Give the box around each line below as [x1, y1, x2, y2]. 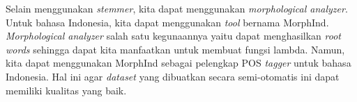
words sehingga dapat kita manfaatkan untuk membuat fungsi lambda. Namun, [6, 42, 345, 56]
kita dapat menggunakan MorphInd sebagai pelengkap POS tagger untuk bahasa [6, 56, 351, 70]
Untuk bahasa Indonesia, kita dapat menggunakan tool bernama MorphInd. [6, 15, 329, 29]
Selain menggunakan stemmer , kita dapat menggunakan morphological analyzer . [6, 1, 348, 15]
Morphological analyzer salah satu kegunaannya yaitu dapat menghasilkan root [6, 28, 341, 43]
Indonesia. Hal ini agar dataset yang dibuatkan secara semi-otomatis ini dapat [6, 69, 340, 83]
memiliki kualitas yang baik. [6, 83, 127, 97]
